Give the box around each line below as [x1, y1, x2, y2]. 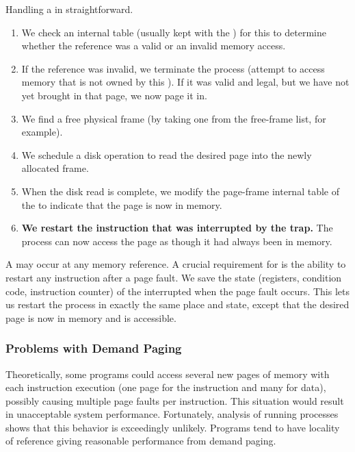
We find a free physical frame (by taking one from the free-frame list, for [21, 111, 326, 125]
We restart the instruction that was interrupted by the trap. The [21, 221, 333, 235]
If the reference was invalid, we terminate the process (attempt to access [21, 61, 325, 75]
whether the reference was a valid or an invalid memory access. [21, 38, 286, 53]
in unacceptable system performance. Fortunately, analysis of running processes [5, 407, 339, 421]
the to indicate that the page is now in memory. [21, 197, 222, 212]
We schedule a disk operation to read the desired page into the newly [21, 147, 312, 162]
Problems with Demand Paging [5, 340, 182, 357]
